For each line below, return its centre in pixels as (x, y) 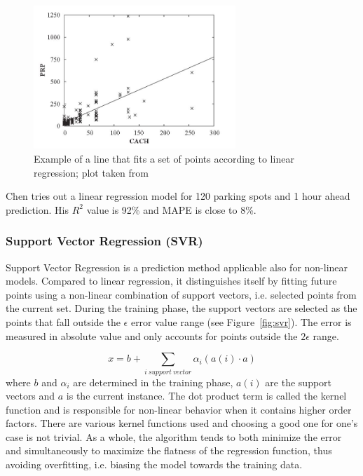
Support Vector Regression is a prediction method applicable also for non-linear (177, 267)
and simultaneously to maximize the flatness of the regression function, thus (169, 450)
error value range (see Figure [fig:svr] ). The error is (241, 322)
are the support (299, 382)
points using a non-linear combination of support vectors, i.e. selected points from (181, 294)
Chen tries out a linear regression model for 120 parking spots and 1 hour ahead (178, 196)
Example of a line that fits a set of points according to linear (164, 159)
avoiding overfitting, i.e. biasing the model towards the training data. (154, 464)
